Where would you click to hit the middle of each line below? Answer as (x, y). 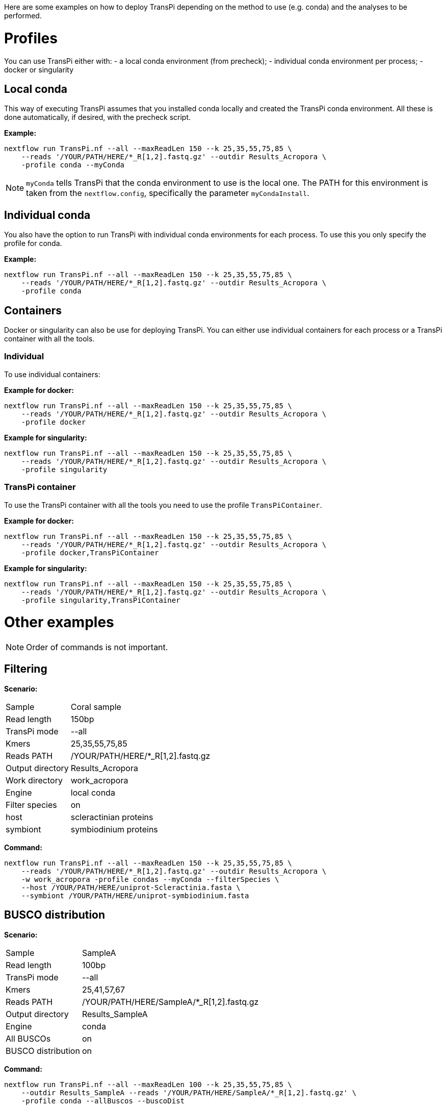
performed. (23, 16)
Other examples (59, 622)
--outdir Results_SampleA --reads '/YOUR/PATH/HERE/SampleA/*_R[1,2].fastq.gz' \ (189, 1092)
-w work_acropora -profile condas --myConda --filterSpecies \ (150, 879)
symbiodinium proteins (114, 829)
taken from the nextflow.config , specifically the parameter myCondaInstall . (168, 193)
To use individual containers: (52, 374)
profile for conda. (33, 243)
